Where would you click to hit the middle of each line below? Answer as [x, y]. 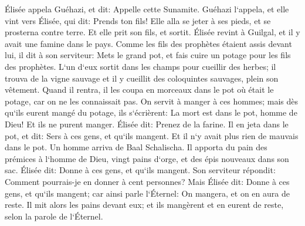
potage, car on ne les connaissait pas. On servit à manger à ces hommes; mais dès [152, 101]
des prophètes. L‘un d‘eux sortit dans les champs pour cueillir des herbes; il [140, 66]
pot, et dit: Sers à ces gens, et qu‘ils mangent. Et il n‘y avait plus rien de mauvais [152, 135]
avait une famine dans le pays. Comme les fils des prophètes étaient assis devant [148, 43]
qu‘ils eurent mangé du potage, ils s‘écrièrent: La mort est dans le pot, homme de [151, 112]
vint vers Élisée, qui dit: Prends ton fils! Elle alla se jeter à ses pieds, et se [138, 20]
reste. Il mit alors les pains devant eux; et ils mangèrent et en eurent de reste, [144, 205]
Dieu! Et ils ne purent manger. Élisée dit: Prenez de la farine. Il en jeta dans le [147, 124]
